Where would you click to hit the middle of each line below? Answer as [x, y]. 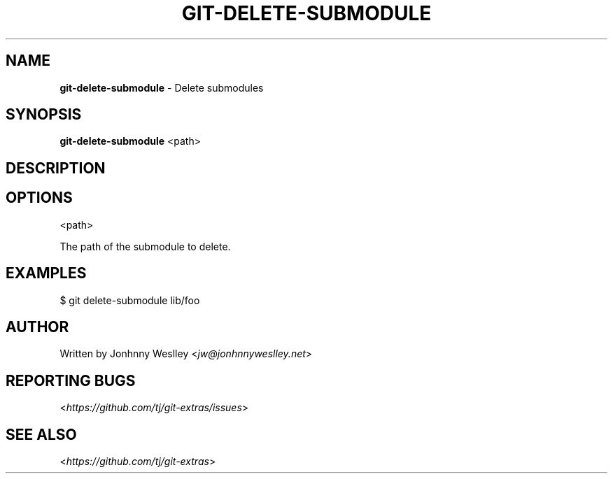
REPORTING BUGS [71, 380]
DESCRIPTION [56, 168]
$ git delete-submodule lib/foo [130, 300]
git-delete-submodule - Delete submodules [162, 87]
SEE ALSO [41, 434]
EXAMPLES [46, 273]
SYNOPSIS [44, 115]
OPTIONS [39, 198]
